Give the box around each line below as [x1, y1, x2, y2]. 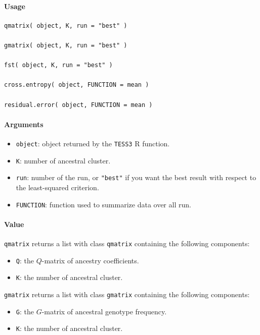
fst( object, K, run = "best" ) [4, 62, 113, 69]
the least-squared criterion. [16, 182, 99, 192]
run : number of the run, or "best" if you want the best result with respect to [16, 172, 256, 183]
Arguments [4, 119, 44, 129]
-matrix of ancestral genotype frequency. [41, 306, 167, 316]
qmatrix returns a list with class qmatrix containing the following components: [4, 238, 250, 248]
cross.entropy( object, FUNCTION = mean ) [4, 81, 149, 89]
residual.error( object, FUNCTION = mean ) [4, 101, 153, 108]
